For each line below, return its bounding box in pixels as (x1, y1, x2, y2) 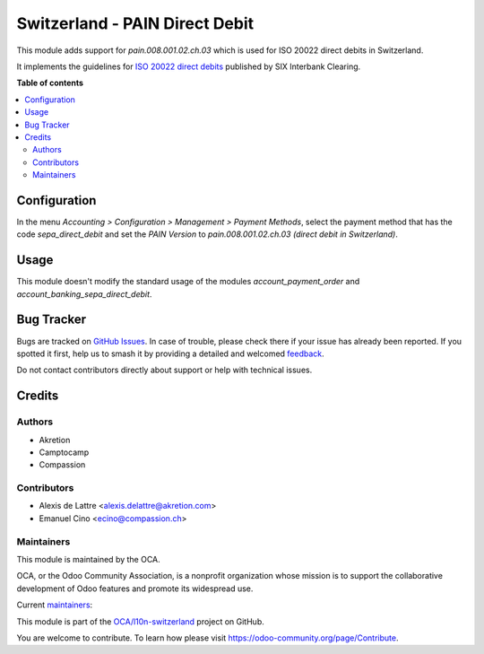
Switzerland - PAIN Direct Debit (16, 13, 255, 33)
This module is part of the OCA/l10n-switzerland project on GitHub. (16, 615, 264, 627)
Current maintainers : (16, 599, 93, 610)
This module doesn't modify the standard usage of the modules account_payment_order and (16, 276, 360, 287)
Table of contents (16, 77, 84, 89)
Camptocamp (39, 447, 90, 458)
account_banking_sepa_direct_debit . (16, 288, 152, 300)
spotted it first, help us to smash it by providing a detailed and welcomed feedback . (16, 348, 324, 359)
